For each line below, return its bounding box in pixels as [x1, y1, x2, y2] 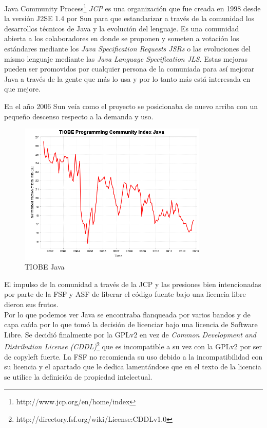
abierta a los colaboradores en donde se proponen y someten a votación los [4, 33, 239, 44]
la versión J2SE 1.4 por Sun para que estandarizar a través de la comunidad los [4, 13, 255, 24]
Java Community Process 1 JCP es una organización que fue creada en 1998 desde [4, 2, 261, 13]
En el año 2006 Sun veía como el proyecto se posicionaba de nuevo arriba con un [4, 101, 258, 111]
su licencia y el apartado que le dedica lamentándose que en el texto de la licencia [4, 361, 261, 372]
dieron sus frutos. [4, 298, 59, 309]
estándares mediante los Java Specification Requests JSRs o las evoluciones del [4, 43, 251, 54]
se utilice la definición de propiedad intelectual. [4, 371, 152, 382]
